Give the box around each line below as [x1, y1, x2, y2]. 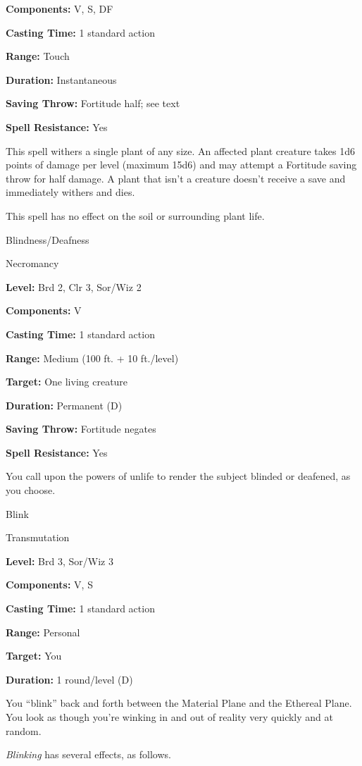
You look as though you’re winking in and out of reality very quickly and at [6, 710, 333, 724]
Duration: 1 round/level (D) [6, 672, 133, 686]
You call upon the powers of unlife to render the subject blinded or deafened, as [6, 469, 351, 483]
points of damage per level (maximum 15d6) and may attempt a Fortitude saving [6, 157, 357, 172]
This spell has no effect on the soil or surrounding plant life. [6, 208, 265, 223]
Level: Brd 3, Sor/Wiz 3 [6, 553, 113, 568]
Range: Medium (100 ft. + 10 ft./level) [6, 350, 179, 365]
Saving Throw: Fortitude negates [6, 421, 156, 436]
